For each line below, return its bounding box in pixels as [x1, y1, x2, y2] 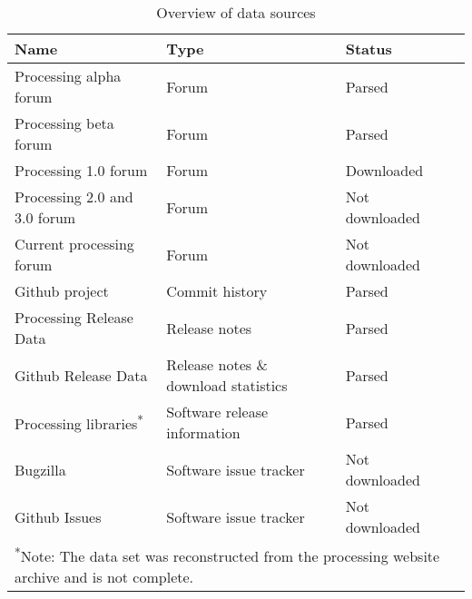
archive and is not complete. [15, 566, 194, 588]
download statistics [166, 375, 288, 396]
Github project [15, 280, 109, 301]
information [166, 422, 241, 443]
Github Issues [15, 506, 102, 527]
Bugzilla [15, 458, 66, 480]
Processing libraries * [15, 409, 143, 435]
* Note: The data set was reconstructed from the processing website [15, 543, 440, 567]
